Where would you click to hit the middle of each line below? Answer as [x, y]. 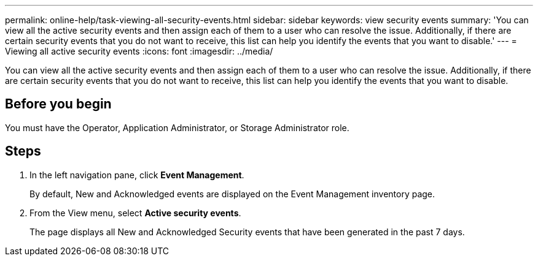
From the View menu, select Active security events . [135, 213]
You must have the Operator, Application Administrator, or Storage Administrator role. [177, 127]
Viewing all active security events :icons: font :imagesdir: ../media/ [139, 51]
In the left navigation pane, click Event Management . [137, 175]
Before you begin [58, 104]
